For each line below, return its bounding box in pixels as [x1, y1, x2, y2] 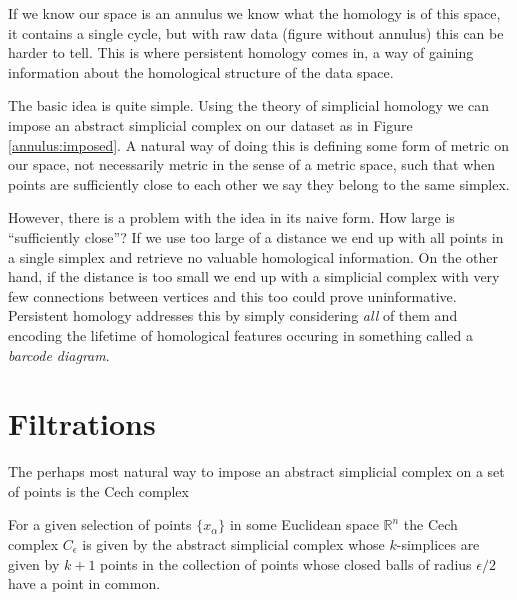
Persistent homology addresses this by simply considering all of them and [8, 305, 458, 326]
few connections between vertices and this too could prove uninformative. [8, 285, 457, 306]
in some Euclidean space [229, 514, 379, 535]
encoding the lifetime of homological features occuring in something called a [8, 324, 473, 345]
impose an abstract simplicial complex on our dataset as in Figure [8, 114, 413, 135]
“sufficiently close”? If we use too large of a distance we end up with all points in [8, 226, 504, 247]
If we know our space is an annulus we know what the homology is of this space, [8, 3, 501, 23]
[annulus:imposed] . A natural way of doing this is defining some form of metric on [8, 134, 510, 155]
